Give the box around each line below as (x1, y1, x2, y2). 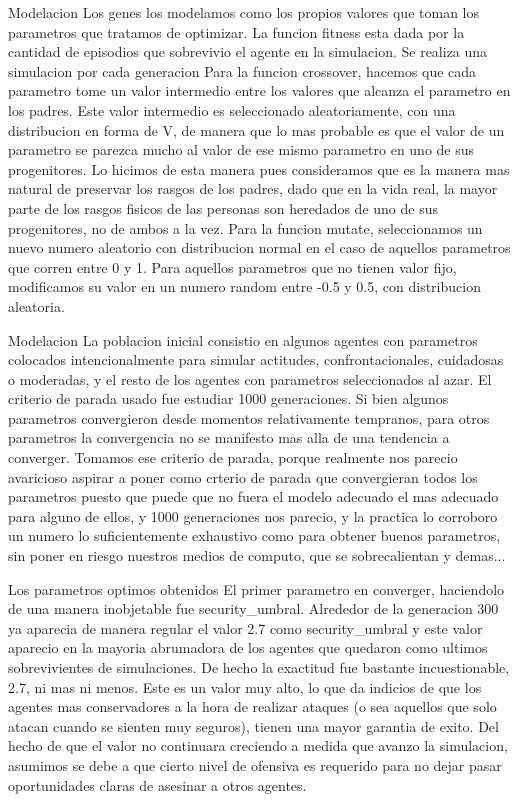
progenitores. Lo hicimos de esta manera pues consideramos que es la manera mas (8, 158, 510, 179)
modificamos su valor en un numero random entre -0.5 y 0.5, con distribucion (8, 276, 481, 297)
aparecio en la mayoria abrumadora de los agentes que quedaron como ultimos (8, 637, 488, 658)
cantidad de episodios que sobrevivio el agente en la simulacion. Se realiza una (8, 41, 488, 62)
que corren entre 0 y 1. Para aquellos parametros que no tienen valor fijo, (8, 256, 457, 277)
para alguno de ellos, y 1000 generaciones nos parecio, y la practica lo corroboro (8, 505, 498, 526)
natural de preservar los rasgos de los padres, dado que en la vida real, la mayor (8, 178, 498, 199)
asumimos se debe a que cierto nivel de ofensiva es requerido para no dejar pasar (8, 754, 502, 775)
